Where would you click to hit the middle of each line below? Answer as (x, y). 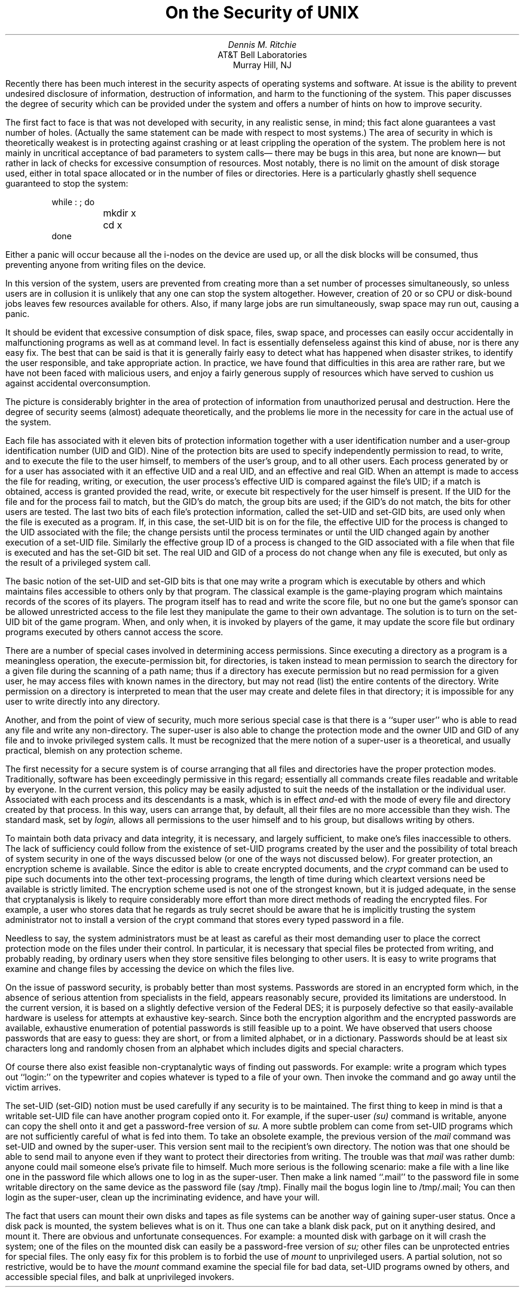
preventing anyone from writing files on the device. (106, 264)
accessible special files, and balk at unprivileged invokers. (120, 1276)
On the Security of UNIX (262, 13)
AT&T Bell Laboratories (262, 54)
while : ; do (73, 202)
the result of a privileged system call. (78, 562)
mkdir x (119, 213)
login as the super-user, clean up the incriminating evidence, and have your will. (163, 1197)
